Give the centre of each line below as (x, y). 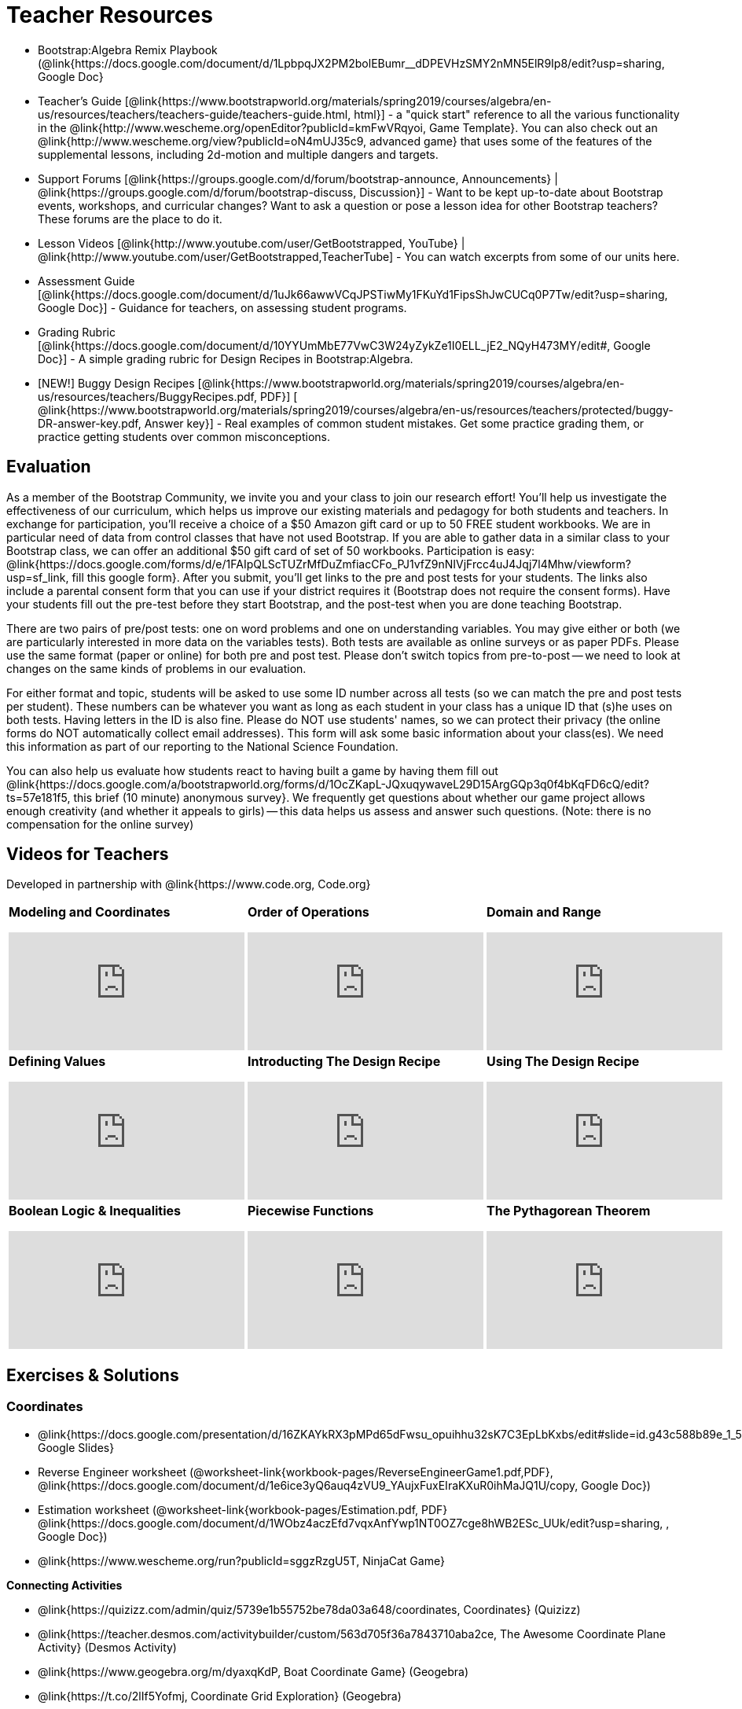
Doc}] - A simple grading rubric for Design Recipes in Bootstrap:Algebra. (226, 358)
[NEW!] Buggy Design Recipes (116, 383)
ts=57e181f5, (39, 797)
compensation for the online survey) (100, 824)
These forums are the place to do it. (130, 219)
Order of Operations (309, 912)
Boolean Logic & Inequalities (95, 1211)
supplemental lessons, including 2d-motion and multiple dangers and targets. (238, 154)
